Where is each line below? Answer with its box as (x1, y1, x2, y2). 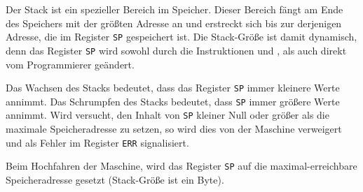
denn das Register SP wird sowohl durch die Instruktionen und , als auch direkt (6, 43, 347, 57)
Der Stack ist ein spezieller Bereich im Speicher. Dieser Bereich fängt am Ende (6, 2, 343, 16)
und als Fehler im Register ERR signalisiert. (6, 135, 189, 149)
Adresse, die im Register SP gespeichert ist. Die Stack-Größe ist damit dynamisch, (6, 29, 357, 44)
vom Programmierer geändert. (6, 57, 135, 71)
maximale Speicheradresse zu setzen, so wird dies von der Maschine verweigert (6, 121, 342, 136)
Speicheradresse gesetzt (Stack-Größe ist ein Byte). (6, 172, 224, 186)
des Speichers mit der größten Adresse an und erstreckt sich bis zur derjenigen (6, 15, 342, 30)
